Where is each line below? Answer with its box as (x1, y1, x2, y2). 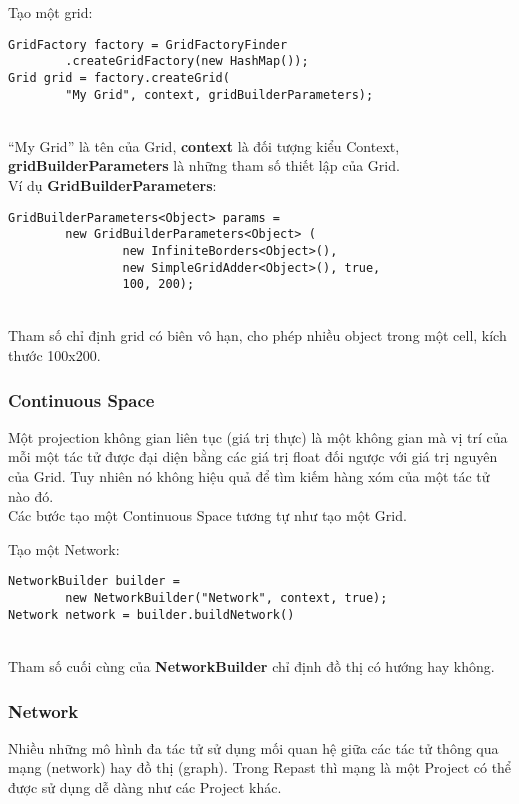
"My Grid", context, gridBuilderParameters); (65, 87, 374, 102)
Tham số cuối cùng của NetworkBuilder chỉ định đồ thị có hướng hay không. (8, 656, 495, 676)
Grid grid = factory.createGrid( (8, 70, 230, 85)
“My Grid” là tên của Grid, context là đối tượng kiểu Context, (8, 135, 400, 156)
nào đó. (8, 485, 54, 506)
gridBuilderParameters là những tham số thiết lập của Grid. (8, 155, 400, 176)
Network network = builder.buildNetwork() (8, 607, 295, 622)
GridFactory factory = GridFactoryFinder (8, 37, 288, 52)
